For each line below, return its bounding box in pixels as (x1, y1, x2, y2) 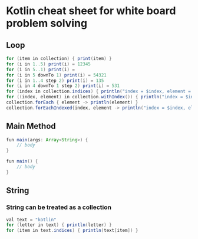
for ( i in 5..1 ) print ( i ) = (6, 67, 75, 72)
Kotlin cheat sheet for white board (6, 4, 176, 18)
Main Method (6, 121, 56, 131)
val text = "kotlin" (6, 217, 57, 223)
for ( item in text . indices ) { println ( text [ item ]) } (6, 228, 138, 234)
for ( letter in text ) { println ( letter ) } (6, 222, 112, 228)
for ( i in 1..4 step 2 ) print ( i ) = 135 (6, 78, 104, 84)
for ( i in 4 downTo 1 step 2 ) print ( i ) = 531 (6, 83, 120, 89)
